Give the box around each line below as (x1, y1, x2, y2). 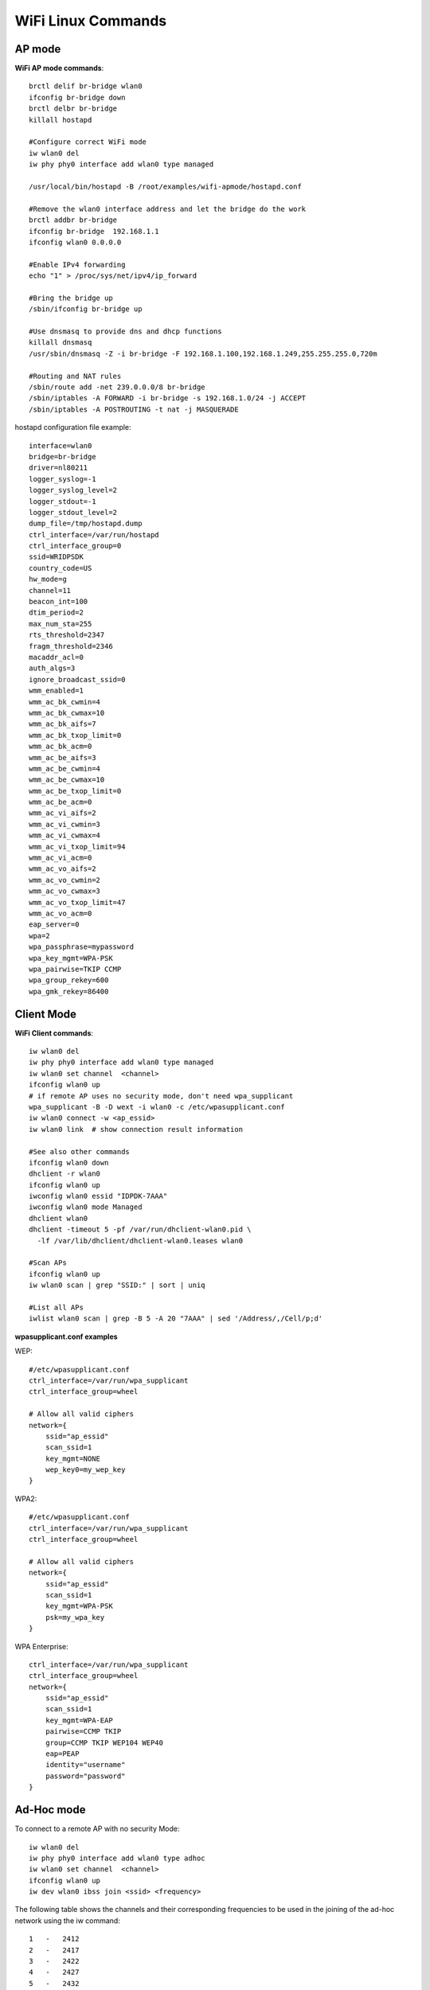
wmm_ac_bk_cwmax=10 (29, 708, 105, 717)
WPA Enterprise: (14, 1641, 69, 1651)
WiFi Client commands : (14, 1028, 94, 1038)
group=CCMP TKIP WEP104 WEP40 (45, 1738, 163, 1747)
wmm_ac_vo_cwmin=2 (29, 876, 101, 884)
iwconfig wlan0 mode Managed (29, 1203, 143, 1212)
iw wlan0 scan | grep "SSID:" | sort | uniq (29, 1281, 206, 1290)
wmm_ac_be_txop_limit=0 (29, 786, 122, 795)
